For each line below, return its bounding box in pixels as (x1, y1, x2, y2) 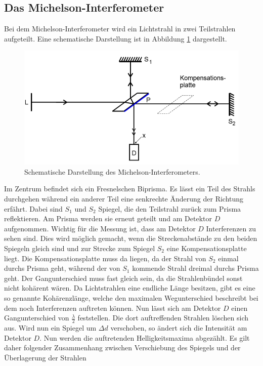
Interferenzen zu (206, 223, 256, 233)
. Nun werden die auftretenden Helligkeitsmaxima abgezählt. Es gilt (39, 332, 250, 343)
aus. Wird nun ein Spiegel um (4, 322, 97, 333)
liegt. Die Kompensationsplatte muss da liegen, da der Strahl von (4, 253, 206, 263)
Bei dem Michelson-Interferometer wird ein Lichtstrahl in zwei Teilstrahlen (4, 23, 236, 34)
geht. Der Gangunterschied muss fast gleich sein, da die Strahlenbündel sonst (4, 272, 243, 283)
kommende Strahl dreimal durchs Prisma (132, 263, 259, 273)
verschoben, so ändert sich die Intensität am (110, 322, 247, 333)
